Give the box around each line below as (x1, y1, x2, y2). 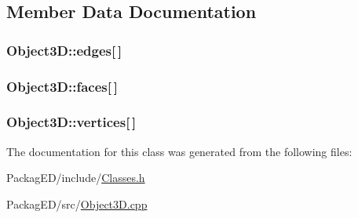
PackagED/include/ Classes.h (6, 169, 145, 186)
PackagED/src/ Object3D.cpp (6, 195, 148, 212)
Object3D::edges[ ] (6, 40, 122, 60)
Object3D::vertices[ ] (6, 112, 137, 132)
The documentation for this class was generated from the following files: (6, 143, 353, 159)
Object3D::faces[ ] (6, 76, 118, 96)
